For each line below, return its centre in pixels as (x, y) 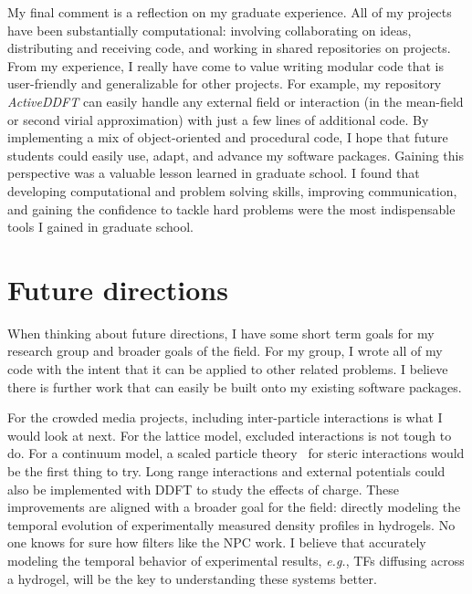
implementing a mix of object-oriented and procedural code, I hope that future (228, 137)
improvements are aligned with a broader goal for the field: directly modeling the (234, 507)
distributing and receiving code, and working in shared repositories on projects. (229, 48)
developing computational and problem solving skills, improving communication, (232, 190)
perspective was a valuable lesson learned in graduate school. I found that (214, 173)
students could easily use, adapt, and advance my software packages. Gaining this (236, 155)
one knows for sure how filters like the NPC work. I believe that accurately (217, 542)
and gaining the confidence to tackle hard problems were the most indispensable (231, 208)
